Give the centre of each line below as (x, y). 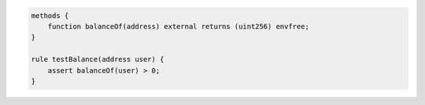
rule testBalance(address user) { (98, 60)
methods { (50, 15)
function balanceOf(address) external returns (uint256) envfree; (179, 26)
